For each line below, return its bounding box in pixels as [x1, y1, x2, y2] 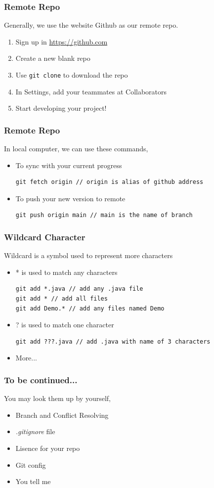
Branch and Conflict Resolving [15, 409, 109, 420]
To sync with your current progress [15, 160, 122, 170]
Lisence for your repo [15, 443, 80, 453]
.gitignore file [15, 426, 55, 437]
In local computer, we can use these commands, [4, 143, 148, 154]
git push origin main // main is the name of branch [15, 212, 193, 219]
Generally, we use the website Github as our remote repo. [4, 20, 178, 30]
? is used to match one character [15, 319, 114, 330]
